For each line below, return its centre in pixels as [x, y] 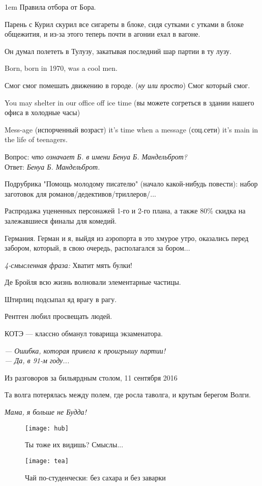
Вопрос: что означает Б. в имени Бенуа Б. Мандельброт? [96, 156]
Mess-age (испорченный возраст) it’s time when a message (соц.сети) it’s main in [132, 129]
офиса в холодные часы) [42, 112]
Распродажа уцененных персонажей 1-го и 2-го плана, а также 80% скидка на [125, 211]
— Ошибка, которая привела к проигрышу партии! [85, 350]
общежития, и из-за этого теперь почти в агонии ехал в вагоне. [103, 34]
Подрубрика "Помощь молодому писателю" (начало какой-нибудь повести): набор [131, 184]
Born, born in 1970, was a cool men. [61, 68]
